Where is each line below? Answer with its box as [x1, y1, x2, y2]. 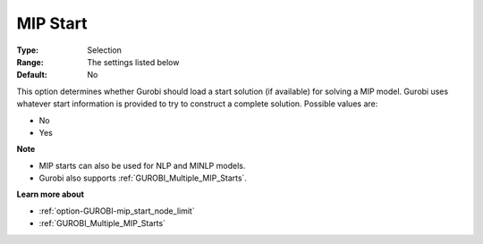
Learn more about [16, 189, 85, 200]
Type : [16, 45, 39, 55]
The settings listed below [87, 56, 180, 67]
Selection [87, 45, 123, 55]
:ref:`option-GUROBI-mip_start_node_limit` [38, 206, 196, 216]
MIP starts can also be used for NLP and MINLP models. [38, 160, 246, 171]
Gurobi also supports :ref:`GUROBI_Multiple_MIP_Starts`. [38, 172, 248, 183]
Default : [16, 70, 48, 80]
